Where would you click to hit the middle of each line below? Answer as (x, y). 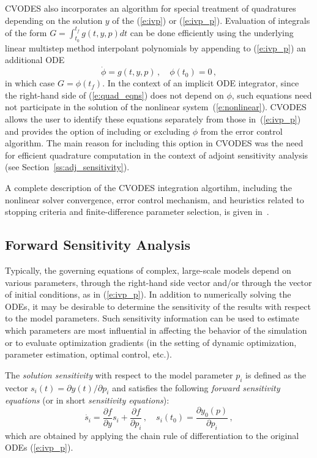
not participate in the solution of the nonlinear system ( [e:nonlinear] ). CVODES (156, 107)
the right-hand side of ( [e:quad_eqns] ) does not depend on (114, 95)
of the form (26, 32)
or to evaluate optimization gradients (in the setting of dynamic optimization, (151, 342)
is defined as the (276, 374)
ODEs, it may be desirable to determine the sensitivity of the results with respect (158, 306)
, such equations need (272, 95)
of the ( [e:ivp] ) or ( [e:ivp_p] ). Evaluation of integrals (211, 20)
